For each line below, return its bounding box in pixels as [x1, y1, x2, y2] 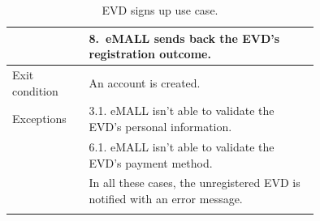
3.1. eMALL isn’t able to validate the [89, 102, 275, 119]
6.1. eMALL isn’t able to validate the [89, 138, 275, 155]
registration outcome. [89, 45, 211, 62]
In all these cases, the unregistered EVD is [89, 174, 301, 191]
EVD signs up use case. [102, 2, 218, 18]
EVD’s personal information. [89, 118, 232, 135]
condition [12, 82, 58, 99]
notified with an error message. [89, 189, 243, 206]
